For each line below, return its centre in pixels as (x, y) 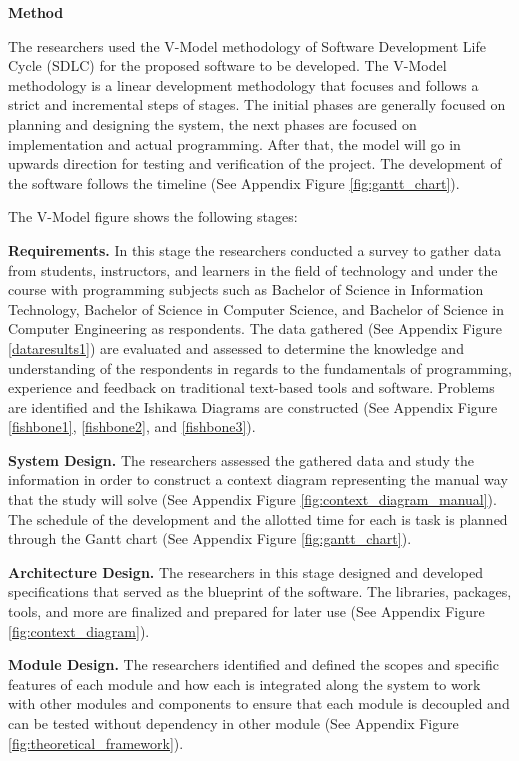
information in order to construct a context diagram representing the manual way (258, 479)
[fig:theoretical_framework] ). (96, 742)
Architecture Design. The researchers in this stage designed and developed (246, 571)
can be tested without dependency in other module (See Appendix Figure (233, 723)
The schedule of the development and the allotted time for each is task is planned (258, 518)
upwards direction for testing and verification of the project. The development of (255, 163)
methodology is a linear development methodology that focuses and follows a (243, 84)
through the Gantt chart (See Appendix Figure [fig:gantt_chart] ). (210, 538)
